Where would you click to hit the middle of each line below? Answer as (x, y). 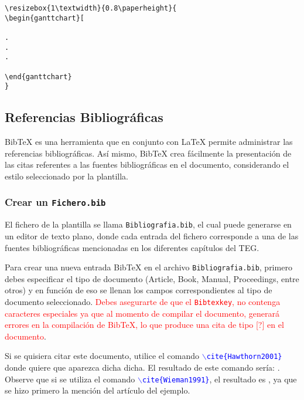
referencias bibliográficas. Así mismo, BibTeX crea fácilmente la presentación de (148, 153)
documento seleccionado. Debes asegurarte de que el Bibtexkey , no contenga (143, 301)
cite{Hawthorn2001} (244, 357)
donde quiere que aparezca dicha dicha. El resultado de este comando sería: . (142, 367)
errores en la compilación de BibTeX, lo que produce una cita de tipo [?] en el (144, 325)
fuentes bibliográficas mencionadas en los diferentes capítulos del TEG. (132, 247)
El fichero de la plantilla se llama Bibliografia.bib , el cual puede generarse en (148, 224)
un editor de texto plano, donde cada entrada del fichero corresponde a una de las (152, 235)
